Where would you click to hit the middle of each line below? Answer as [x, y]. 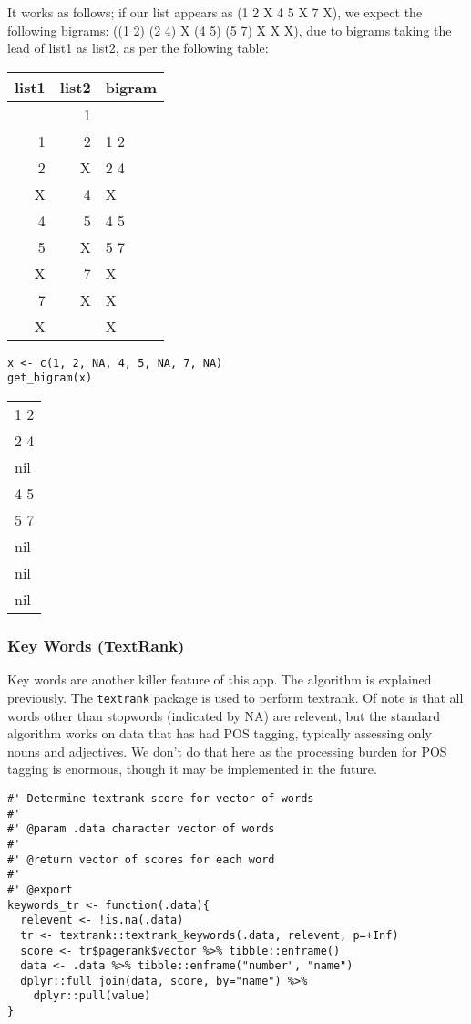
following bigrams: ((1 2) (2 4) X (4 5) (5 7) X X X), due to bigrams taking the [230, 30]
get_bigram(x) [50, 378]
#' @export [40, 889]
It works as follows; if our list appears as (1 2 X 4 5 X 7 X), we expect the [215, 12]
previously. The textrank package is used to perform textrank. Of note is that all [235, 697]
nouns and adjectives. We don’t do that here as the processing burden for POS [227, 751]
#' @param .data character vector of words [141, 829]
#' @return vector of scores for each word [141, 859]
